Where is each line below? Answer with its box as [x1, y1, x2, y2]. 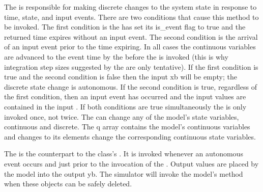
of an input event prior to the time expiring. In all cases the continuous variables [4, 41, 256, 52]
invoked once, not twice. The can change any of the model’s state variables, [4, 111, 239, 122]
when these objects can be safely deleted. [4, 178, 132, 189]
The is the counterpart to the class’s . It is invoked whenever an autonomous [4, 148, 243, 159]
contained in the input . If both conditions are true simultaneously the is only [4, 101, 247, 112]
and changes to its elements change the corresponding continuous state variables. [4, 131, 256, 142]
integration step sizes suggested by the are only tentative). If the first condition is [4, 61, 258, 72]
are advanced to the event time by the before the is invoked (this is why [4, 51, 228, 62]
